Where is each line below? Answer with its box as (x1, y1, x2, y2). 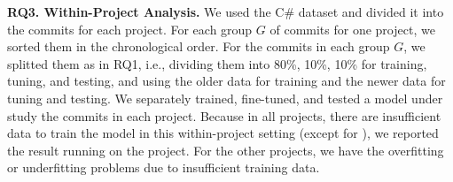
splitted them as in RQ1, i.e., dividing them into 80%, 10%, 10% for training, (7, 54, 427, 72)
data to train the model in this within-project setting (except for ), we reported (7, 124, 439, 142)
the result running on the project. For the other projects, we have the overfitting (7, 140, 444, 159)
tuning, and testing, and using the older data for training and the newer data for (7, 72, 446, 90)
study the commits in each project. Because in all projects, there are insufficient (7, 106, 441, 125)
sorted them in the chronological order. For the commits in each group (7, 37, 390, 56)
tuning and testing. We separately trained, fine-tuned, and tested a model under (7, 88, 443, 107)
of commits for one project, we (269, 19, 435, 38)
